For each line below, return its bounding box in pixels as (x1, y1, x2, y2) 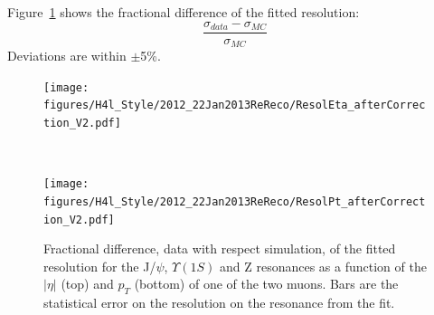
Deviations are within (7, 46, 127, 65)
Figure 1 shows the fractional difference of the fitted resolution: (7, 3, 360, 21)
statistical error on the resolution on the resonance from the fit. (43, 293, 395, 312)
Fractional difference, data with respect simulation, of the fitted (43, 239, 396, 258)
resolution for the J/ (43, 256, 156, 275)
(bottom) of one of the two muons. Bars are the (134, 274, 399, 293)
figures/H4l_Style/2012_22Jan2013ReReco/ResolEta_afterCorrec (43, 99, 426, 112)
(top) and (61, 274, 114, 293)
